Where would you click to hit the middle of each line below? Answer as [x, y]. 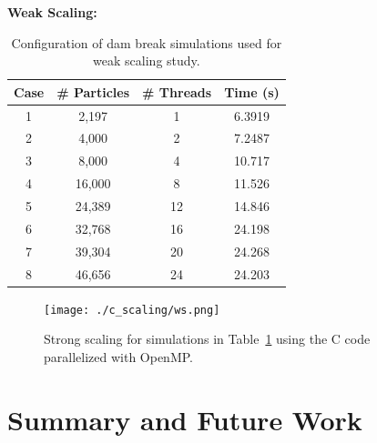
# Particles [93, 91]
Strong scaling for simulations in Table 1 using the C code [207, 339]
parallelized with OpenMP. [118, 356]
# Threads [177, 91]
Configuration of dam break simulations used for [147, 42]
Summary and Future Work [185, 419]
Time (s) [252, 91]
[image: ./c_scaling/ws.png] [132, 310]
